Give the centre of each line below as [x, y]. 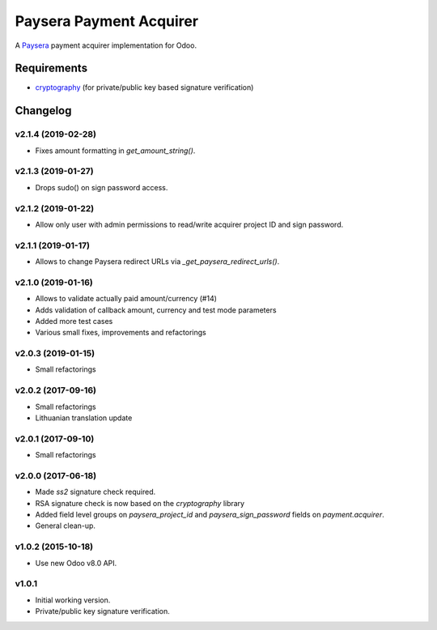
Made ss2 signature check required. [95, 492]
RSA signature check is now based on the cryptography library [140, 503]
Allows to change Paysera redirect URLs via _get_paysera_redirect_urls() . [157, 262]
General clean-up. [66, 526]
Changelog [43, 111]
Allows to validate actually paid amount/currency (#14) [126, 299]
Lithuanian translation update [84, 418]
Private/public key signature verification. [102, 611]
